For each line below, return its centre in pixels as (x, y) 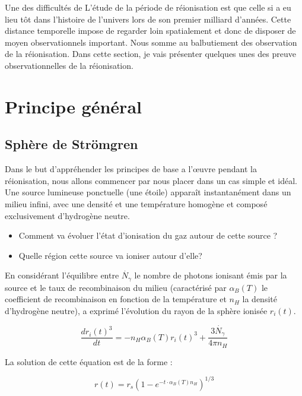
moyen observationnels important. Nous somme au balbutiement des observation (151, 42)
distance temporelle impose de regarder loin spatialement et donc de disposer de (150, 31)
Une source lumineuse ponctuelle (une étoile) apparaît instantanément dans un (148, 192)
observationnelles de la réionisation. (69, 65)
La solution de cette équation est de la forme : (89, 361)
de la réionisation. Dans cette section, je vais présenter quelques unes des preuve (150, 54)
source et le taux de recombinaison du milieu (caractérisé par (116, 287)
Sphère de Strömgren (71, 144)
